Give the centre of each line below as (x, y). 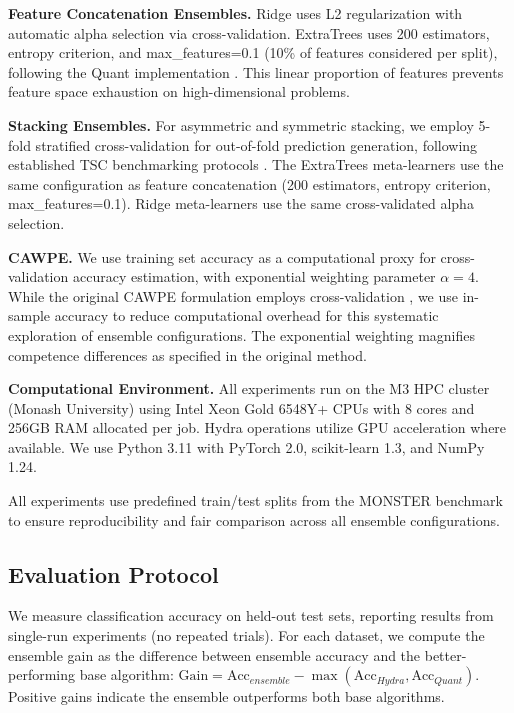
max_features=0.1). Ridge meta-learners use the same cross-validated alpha (241, 203)
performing (41, 674)
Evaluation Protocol (113, 573)
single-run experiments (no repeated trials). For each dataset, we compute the (246, 635)
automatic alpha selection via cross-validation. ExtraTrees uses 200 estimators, (249, 32)
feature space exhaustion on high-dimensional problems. (179, 91)
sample (29, 315)
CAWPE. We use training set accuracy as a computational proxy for (222, 256)
